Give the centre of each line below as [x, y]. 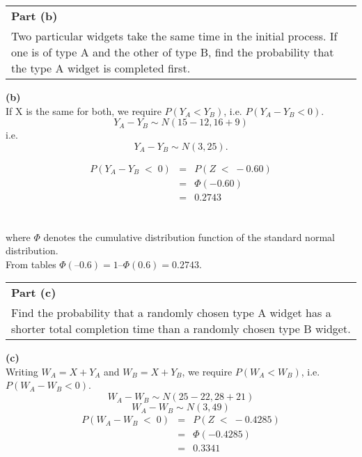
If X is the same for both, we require [84, 110]
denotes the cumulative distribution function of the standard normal [189, 237]
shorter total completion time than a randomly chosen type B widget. [181, 329]
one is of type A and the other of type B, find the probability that [173, 52]
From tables [31, 264]
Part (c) [34, 293]
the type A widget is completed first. [101, 68]
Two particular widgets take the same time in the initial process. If [174, 36]
